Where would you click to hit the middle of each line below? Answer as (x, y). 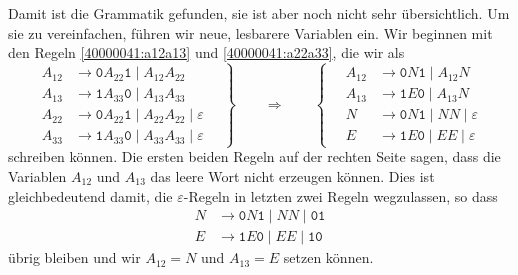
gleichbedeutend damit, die (90, 195)
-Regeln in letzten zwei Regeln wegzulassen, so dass (340, 195)
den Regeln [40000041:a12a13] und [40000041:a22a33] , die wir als (206, 52)
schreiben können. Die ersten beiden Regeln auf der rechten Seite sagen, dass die (254, 156)
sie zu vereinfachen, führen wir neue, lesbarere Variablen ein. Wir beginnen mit (250, 32)
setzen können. (328, 257)
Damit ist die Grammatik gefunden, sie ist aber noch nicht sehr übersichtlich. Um (259, 13)
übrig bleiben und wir (74, 257)
